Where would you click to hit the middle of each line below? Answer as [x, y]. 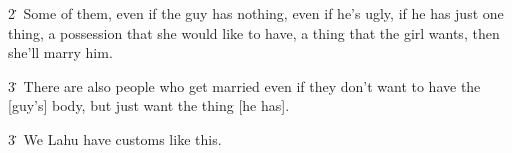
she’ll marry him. [60, 52]
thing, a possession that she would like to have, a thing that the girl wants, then [254, 32]
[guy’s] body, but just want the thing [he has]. [149, 105]
